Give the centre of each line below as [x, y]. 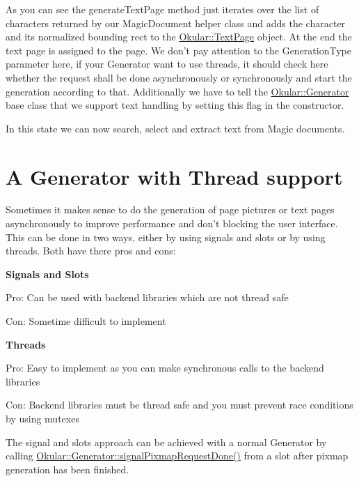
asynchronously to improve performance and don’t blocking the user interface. [172, 223]
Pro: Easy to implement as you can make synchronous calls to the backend [165, 368]
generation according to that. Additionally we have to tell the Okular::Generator [177, 91]
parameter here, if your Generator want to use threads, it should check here [167, 64]
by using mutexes [42, 418]
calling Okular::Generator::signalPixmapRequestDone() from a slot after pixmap [177, 456]
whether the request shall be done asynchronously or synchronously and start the [179, 77]
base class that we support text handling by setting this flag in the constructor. [175, 105]
